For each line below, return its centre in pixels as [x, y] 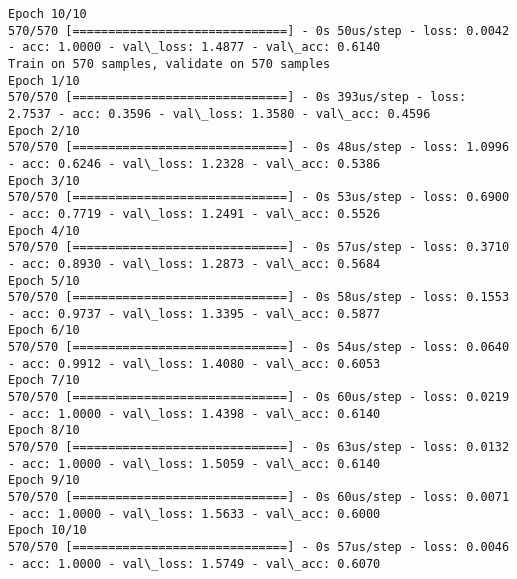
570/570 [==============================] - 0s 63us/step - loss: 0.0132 [259, 447]
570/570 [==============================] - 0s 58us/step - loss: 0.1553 [259, 297]
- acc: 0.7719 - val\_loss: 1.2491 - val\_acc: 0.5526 [194, 213]
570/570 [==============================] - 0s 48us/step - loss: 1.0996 [259, 147]
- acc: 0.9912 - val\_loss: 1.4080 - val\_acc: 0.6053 [194, 363]
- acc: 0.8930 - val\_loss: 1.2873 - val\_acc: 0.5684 [194, 263]
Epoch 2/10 [44, 130]
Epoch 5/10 [44, 280]
